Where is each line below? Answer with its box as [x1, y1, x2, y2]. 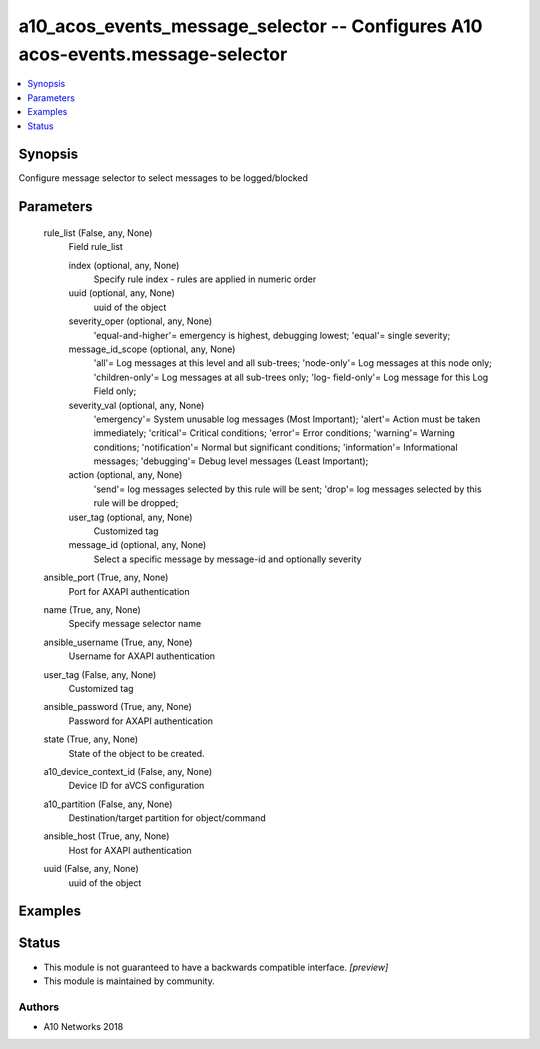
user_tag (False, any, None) [43, 668, 157, 680]
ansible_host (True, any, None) [43, 830, 170, 842]
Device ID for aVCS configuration [68, 780, 205, 792]
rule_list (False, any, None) [43, 226, 153, 239]
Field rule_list [68, 241, 124, 253]
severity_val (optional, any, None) [68, 399, 205, 411]
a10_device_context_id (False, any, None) [43, 765, 213, 777]
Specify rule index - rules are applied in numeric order [93, 273, 317, 285]
